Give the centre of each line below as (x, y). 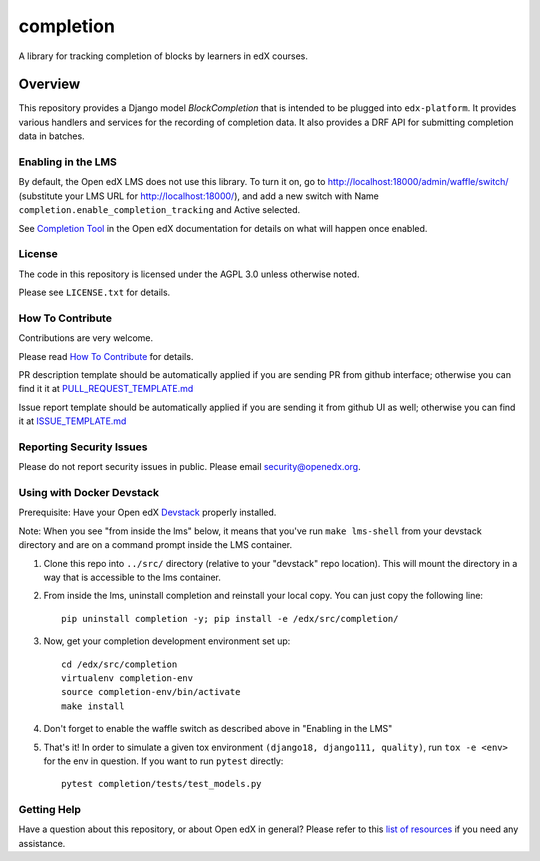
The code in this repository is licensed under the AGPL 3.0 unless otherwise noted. (189, 274)
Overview (49, 84)
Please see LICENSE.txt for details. (94, 292)
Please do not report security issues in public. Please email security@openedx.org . (189, 467)
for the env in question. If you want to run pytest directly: (163, 761)
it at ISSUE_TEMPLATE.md (72, 421)
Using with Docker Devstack (89, 493)
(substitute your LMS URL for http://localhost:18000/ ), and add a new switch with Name (199, 196)
